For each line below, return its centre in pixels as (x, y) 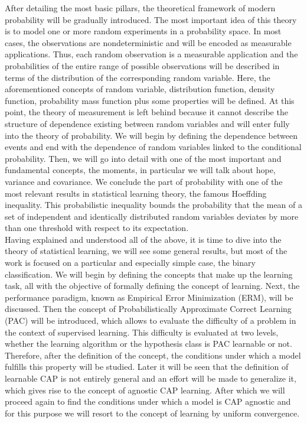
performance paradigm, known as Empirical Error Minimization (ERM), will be (149, 297)
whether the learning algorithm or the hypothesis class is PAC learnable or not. (148, 344)
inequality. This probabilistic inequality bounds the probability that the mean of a (154, 205)
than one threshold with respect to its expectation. (97, 228)
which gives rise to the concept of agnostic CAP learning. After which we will (145, 390)
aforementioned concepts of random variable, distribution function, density (140, 89)
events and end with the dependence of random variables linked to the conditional (153, 147)
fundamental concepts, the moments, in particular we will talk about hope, (140, 170)
